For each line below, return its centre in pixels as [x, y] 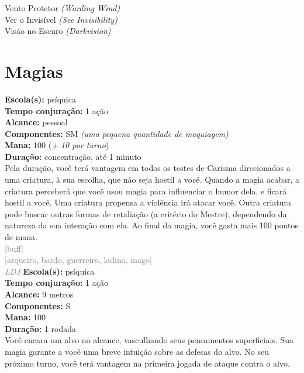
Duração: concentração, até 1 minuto [73, 156]
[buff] [14, 248]
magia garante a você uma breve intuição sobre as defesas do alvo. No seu [137, 351]
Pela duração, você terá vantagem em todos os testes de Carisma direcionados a [148, 168]
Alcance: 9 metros [39, 294]
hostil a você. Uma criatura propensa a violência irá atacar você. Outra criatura [148, 202]
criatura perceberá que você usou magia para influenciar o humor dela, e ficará [146, 191]
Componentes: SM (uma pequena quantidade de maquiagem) [117, 133]
